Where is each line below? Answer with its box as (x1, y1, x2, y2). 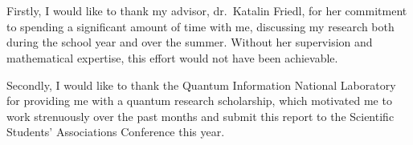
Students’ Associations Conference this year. (6, 123, 225, 140)
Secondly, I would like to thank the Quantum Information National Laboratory (6, 76, 396, 93)
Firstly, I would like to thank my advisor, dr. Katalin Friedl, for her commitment (6, 2, 407, 19)
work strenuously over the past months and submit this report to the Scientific (6, 107, 395, 124)
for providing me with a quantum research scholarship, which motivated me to (6, 92, 392, 109)
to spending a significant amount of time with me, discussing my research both (6, 18, 395, 34)
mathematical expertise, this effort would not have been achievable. (6, 49, 338, 66)
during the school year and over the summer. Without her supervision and (6, 34, 373, 50)
